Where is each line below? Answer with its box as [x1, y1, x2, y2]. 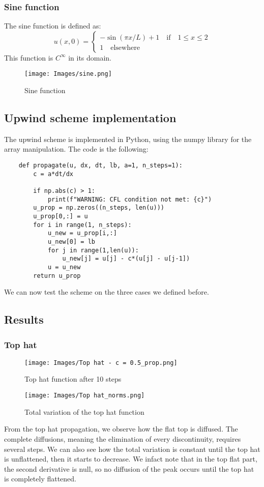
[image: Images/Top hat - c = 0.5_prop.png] [24, 359, 178, 366]
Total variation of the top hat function [24, 406, 144, 417]
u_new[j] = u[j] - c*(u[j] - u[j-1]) [62, 255, 190, 263]
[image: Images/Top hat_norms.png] [24, 392, 145, 399]
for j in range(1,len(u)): [47, 246, 139, 254]
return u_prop [33, 272, 81, 279]
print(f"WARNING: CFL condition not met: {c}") [47, 195, 212, 203]
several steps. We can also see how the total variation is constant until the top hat [4, 443, 260, 454]
